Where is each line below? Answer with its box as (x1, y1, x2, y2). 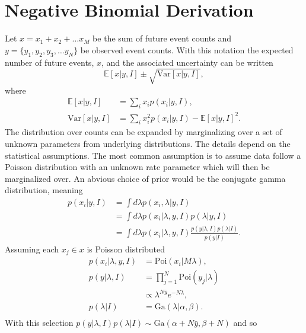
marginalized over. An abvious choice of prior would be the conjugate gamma (5, 172, 286, 184)
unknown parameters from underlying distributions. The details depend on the (5, 137, 291, 149)
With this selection (5, 316, 74, 329)
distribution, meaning (5, 184, 83, 196)
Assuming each (5, 242, 59, 255)
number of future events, (5, 56, 94, 68)
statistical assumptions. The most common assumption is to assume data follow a (5, 149, 301, 161)
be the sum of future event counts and (93, 32, 232, 44)
